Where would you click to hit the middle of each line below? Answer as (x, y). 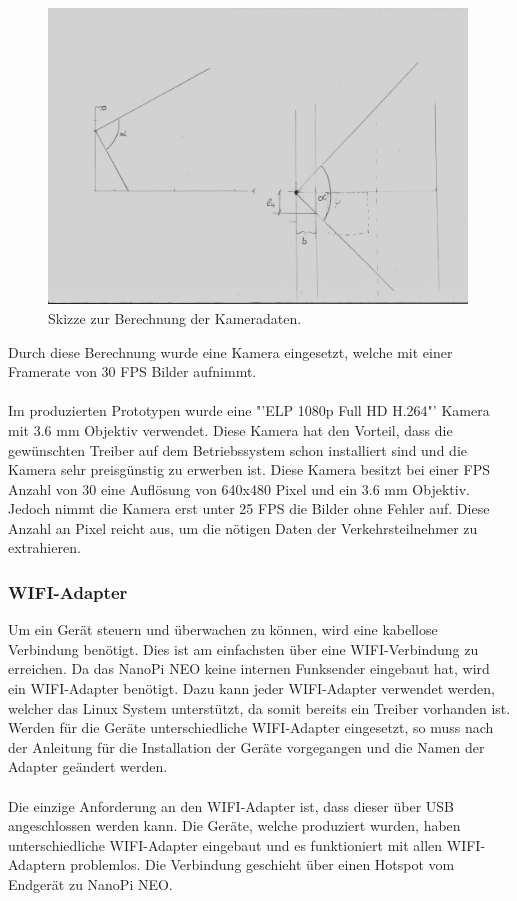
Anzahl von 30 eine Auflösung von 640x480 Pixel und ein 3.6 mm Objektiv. (239, 488)
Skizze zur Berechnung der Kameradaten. (175, 317)
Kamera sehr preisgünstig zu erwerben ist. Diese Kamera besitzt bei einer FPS (249, 469)
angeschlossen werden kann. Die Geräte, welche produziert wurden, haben (234, 825)
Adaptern (37, 864)
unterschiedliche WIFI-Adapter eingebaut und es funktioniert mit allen (225, 844)
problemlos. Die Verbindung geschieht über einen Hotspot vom (262, 864)
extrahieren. (44, 547)
